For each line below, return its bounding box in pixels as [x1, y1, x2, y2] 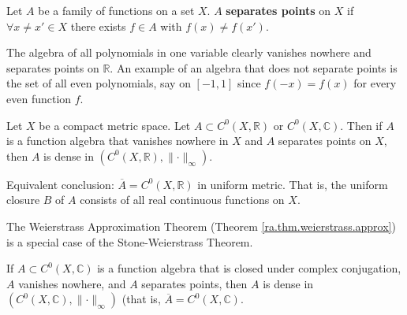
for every [353, 75, 397, 91]
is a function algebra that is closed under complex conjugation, [97, 260, 401, 276]
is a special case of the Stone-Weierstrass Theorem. [6, 233, 253, 250]
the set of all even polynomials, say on [6, 75, 191, 91]
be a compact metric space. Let [39, 117, 191, 133]
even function [6, 90, 72, 106]
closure [6, 191, 40, 208]
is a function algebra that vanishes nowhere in [6, 132, 229, 149]
